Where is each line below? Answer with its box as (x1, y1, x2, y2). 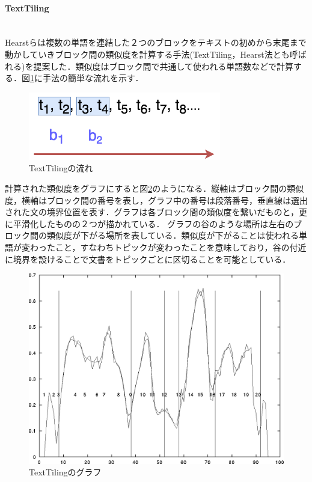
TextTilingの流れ (29, 162, 93, 174)
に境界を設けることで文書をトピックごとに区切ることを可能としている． (5, 252, 291, 265)
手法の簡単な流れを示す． (42, 72, 144, 84)
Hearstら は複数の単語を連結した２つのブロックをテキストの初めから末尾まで (5, 36, 307, 49)
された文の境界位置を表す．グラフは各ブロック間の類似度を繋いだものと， (5, 206, 299, 218)
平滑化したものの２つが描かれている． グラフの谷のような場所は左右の (13, 217, 294, 230)
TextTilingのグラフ (29, 466, 102, 478)
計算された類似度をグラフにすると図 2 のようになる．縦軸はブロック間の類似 (5, 182, 304, 194)
